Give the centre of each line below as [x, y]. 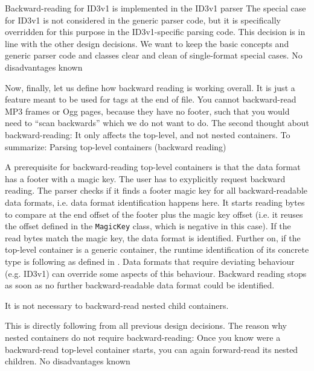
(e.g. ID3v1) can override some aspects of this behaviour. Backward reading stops [156, 273]
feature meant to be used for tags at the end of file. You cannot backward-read [151, 99]
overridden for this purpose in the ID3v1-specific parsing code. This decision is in [155, 32]
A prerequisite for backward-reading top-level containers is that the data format [153, 167]
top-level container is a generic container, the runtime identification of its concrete [157, 249]
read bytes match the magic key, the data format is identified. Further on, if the [153, 237]
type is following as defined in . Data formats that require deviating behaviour [150, 261]
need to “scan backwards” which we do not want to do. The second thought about [157, 123]
